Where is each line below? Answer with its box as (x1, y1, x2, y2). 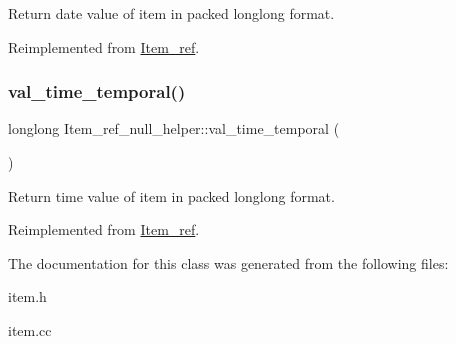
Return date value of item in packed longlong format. (8, 3, 335, 23)
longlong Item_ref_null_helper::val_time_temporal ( (8, 118, 340, 139)
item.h (8, 286, 47, 307)
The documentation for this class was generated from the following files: (8, 252, 449, 273)
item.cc (8, 319, 52, 340)
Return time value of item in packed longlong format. (8, 185, 335, 206)
